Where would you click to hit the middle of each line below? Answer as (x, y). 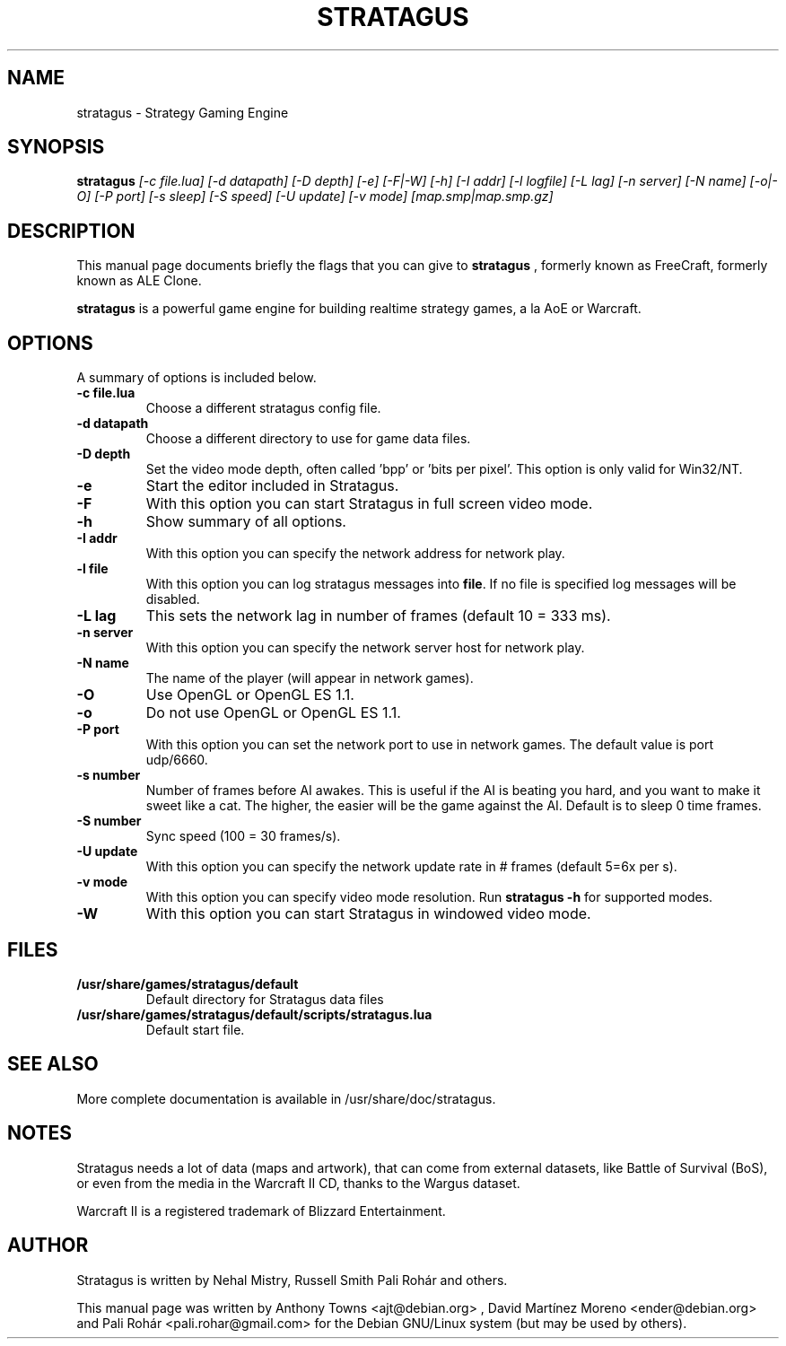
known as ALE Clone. (139, 281)
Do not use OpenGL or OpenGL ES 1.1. (273, 713)
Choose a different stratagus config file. (263, 408)
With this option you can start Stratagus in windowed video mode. (368, 914)
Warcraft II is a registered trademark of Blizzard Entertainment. (261, 1211)
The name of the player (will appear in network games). (310, 678)
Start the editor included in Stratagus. (272, 486)
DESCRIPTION (71, 231)
